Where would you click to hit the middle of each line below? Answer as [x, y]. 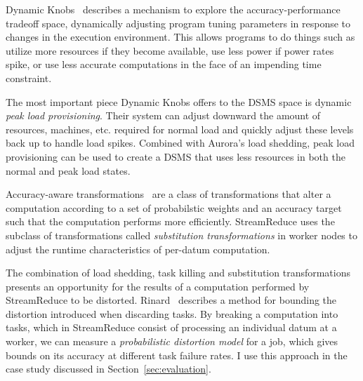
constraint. [29, 78]
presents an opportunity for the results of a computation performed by [158, 286]
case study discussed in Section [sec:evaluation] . [108, 369]
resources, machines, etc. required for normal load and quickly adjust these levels [180, 129]
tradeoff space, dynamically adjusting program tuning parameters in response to [178, 23]
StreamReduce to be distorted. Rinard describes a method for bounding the [171, 300]
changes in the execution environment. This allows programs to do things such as [180, 37]
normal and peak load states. [68, 170]
